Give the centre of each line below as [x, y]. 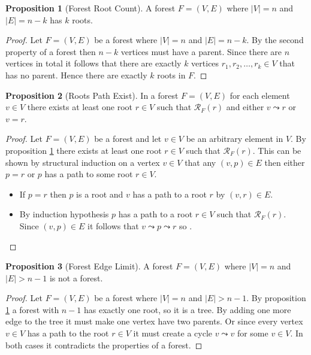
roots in [171, 75]
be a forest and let [128, 139]
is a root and [100, 194]
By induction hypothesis [64, 214]
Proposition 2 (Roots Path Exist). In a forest [92, 95]
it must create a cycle [173, 333]
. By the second [275, 40]
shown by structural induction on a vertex [83, 162]
